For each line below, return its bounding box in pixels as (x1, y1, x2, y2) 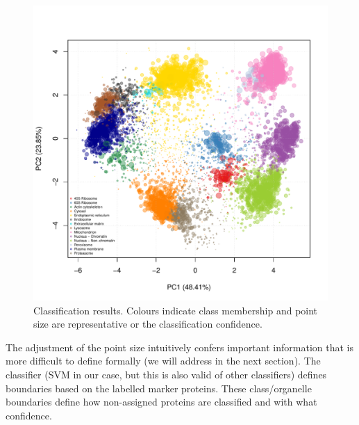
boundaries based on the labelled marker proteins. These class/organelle (6, 380, 312, 395)
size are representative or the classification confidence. (33, 316, 262, 331)
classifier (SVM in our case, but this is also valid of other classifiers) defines (6, 367, 327, 381)
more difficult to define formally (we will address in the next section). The (6, 353, 321, 368)
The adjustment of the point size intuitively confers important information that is (6, 339, 353, 354)
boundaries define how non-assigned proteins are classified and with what (6, 394, 317, 409)
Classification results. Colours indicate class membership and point (33, 303, 318, 317)
